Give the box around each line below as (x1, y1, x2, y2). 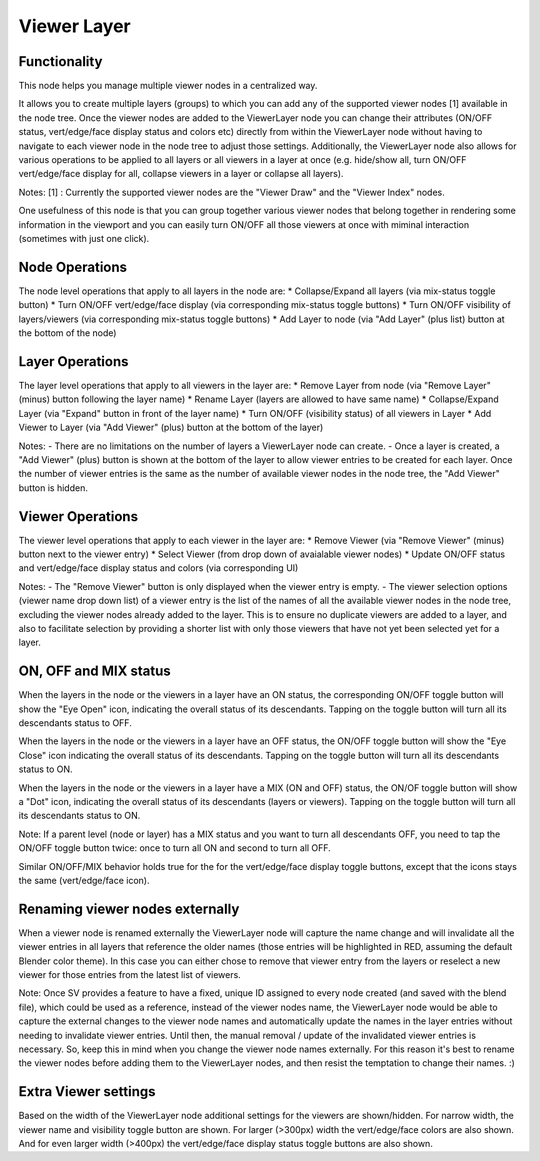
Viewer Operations (18, 508, 139, 525)
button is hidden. (18, 481, 89, 494)
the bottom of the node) (18, 327, 117, 339)
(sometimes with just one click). (18, 232, 150, 244)
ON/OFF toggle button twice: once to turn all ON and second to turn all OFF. (18, 842, 332, 854)
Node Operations (18, 258, 128, 275)
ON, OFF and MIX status (18, 663, 172, 680)
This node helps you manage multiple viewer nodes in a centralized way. (18, 80, 318, 92)
